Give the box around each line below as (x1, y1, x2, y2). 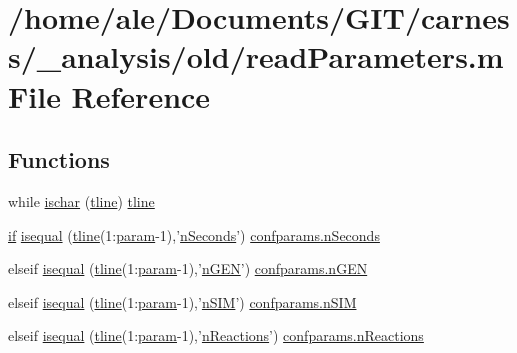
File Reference (8, 75, 211, 116)
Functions (8, 144, 110, 175)
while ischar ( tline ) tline (8, 190, 155, 211)
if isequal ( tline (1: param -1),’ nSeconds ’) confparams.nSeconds (8, 224, 380, 245)
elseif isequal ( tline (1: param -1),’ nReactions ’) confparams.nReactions (8, 325, 424, 346)
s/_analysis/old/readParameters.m (8, 36, 504, 77)
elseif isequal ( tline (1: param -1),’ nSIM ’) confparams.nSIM (8, 291, 357, 312)
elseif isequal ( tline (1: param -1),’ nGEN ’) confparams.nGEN (8, 258, 368, 279)
